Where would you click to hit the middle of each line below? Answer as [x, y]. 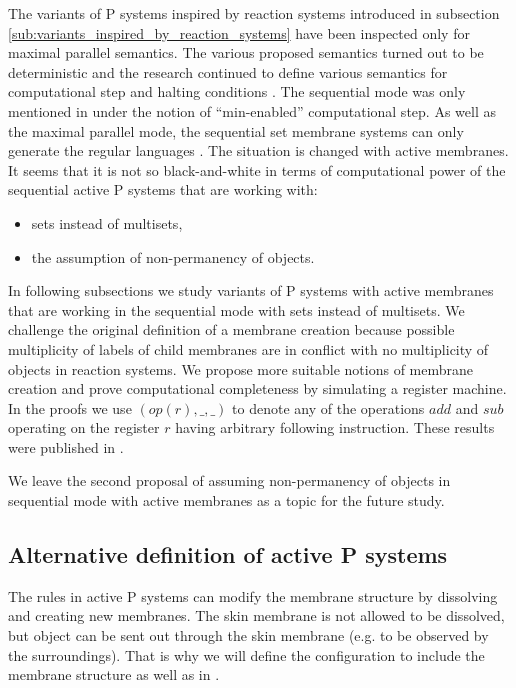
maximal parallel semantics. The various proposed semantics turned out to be [246, 52]
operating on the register [84, 427]
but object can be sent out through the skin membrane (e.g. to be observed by [248, 635]
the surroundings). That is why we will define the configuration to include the [246, 654]
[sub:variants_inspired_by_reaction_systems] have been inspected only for [239, 32]
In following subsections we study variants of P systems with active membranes [251, 290]
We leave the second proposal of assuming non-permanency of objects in [229, 480]
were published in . [66, 446]
